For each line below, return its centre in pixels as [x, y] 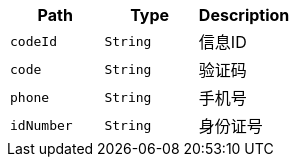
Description [244, 15]
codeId [33, 41]
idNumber [41, 125]
